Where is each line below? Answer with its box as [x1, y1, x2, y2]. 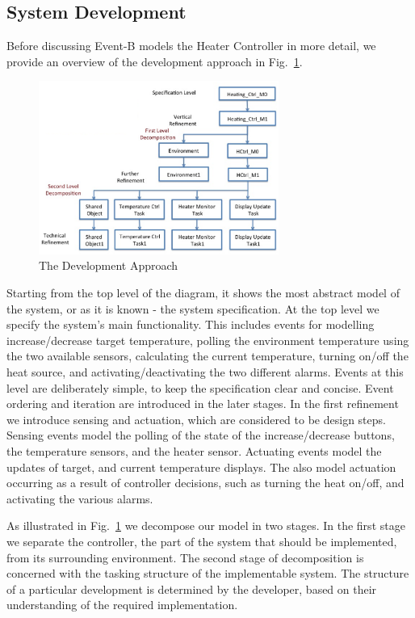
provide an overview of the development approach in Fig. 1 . [6, 53, 303, 69]
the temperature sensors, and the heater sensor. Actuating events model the [6, 442, 382, 459]
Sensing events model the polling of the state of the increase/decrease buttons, [6, 427, 395, 444]
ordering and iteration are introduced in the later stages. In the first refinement [6, 395, 399, 412]
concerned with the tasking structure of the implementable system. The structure [6, 565, 409, 582]
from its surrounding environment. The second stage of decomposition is [6, 549, 364, 565]
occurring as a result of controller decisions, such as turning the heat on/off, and [6, 474, 405, 491]
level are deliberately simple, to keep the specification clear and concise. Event [6, 379, 394, 396]
